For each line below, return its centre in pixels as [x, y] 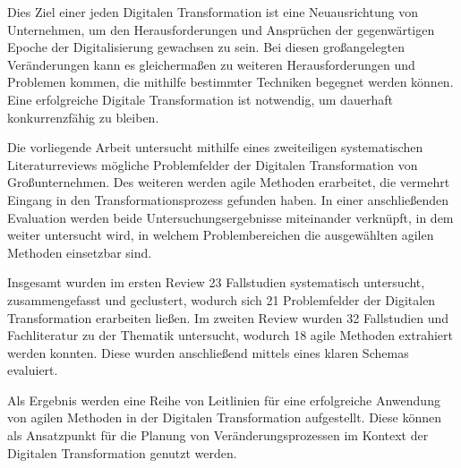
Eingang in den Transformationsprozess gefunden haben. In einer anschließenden [228, 199]
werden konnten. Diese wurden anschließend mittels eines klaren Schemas [208, 352]
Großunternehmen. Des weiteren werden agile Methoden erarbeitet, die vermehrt [229, 182]
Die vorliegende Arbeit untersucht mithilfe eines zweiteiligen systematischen [215, 147]
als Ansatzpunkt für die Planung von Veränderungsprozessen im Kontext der [218, 435]
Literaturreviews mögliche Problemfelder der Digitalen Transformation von [213, 164]
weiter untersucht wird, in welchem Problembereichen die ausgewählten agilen [221, 235]
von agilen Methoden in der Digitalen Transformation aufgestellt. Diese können [224, 417]
